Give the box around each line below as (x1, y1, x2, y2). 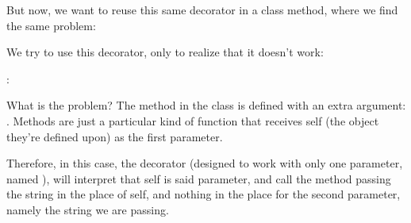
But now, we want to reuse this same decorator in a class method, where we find (6, 2, 398, 17)
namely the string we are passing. (6, 201, 169, 217)
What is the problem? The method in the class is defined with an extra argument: (6, 97, 406, 113)
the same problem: (6, 17, 96, 33)
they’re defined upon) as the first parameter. (6, 128, 223, 144)
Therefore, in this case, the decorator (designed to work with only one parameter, (6, 155, 403, 171)
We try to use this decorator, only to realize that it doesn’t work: (6, 44, 324, 60)
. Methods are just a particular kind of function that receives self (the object (6, 112, 379, 129)
